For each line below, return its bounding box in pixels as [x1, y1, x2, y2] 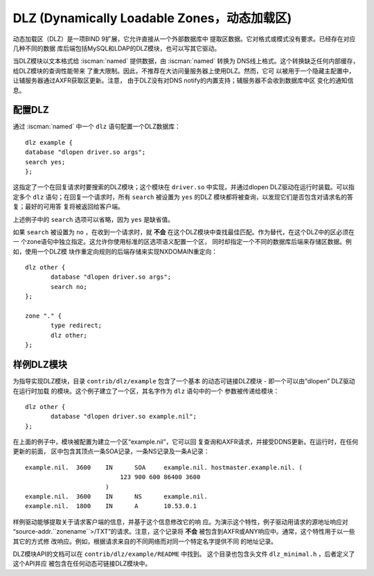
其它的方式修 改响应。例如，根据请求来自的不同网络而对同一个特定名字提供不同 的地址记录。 [12, 537, 277, 546]
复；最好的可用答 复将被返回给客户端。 [12, 202, 124, 211]
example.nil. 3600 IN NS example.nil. [25, 493, 208, 500]
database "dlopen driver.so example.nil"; [51, 412, 197, 421]
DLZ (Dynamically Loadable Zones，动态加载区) [12, 10, 292, 26]
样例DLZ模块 [12, 359, 67, 371]
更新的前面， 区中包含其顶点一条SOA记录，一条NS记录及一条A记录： [12, 447, 210, 455]
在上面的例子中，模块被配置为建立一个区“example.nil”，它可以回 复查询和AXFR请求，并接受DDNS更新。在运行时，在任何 [12, 437, 359, 446]
